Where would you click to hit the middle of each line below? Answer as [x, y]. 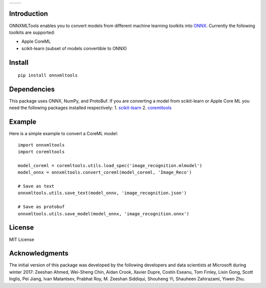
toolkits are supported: [32, 32]
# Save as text [36, 186]
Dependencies [32, 89]
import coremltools [41, 152]
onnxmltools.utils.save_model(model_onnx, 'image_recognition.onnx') [104, 214]
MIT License [22, 239]
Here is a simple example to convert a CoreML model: [64, 134]
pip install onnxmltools [48, 75]
